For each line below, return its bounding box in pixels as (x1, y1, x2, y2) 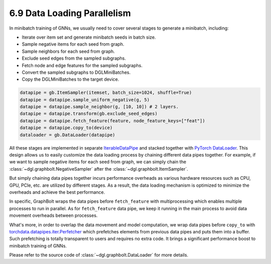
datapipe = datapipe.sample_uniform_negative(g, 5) (20, 97, 150, 102)
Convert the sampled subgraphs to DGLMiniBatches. (22, 69, 130, 75)
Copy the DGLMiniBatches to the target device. (22, 76, 119, 82)
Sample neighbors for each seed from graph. (22, 48, 115, 54)
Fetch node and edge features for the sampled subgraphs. (22, 62, 143, 68)
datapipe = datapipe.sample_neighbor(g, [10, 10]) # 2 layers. (20, 104, 179, 110)
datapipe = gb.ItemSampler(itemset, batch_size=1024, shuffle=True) (20, 90, 192, 95)
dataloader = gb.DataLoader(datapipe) (20, 132, 115, 138)
